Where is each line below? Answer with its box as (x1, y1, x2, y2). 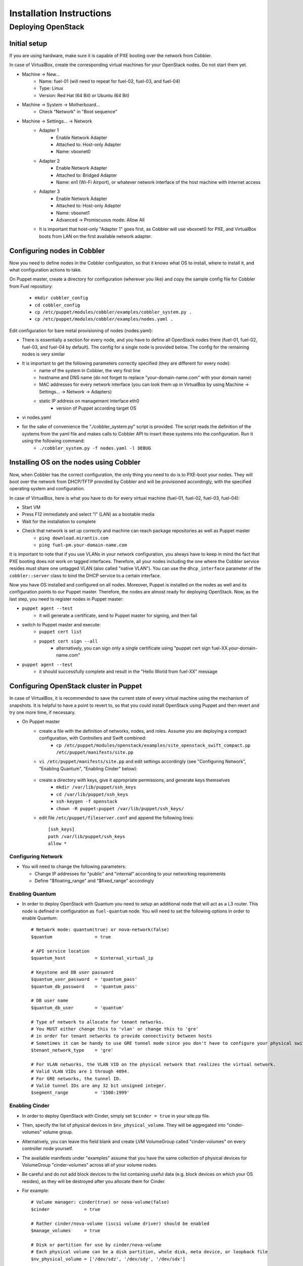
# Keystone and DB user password (31, 969, 114, 975)
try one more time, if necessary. (9, 709, 76, 715)
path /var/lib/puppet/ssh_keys (48, 834, 126, 839)
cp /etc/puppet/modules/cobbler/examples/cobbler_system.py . (34, 309, 192, 315)
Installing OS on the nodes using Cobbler (9, 458, 141, 467)
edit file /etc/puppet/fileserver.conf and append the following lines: (39, 815, 194, 821)
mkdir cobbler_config (34, 295, 88, 301)
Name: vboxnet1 (56, 210, 90, 216)
